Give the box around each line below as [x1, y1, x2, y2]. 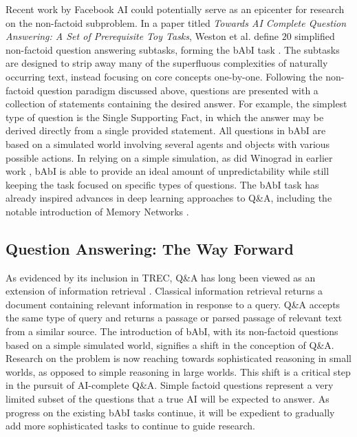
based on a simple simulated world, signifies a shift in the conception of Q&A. [6, 337, 334, 352]
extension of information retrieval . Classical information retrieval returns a [6, 284, 323, 298]
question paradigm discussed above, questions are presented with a [37, 83, 318, 97]
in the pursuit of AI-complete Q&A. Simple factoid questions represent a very [6, 378, 334, 392]
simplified [294, 29, 335, 43]
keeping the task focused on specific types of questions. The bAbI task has [6, 177, 319, 191]
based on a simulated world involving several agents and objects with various [6, 136, 330, 151]
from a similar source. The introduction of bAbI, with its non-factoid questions [6, 324, 338, 339]
